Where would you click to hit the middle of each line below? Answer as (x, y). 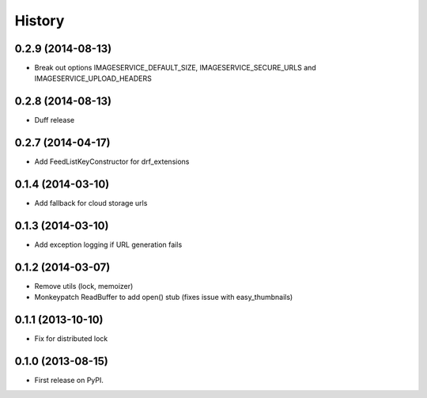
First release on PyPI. (69, 381)
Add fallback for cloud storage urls (91, 203)
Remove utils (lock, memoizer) (84, 286)
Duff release (55, 120)
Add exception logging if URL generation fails (108, 244)
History (40, 21)
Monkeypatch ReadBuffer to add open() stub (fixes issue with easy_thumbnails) (164, 298)
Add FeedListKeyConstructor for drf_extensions (112, 161)
